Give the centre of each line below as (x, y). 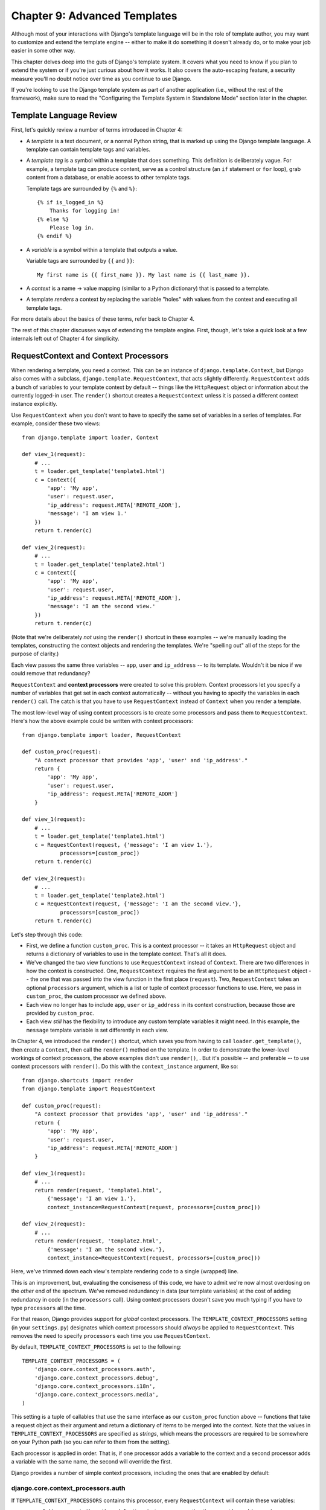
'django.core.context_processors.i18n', (95, 1386)
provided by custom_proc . (60, 1013)
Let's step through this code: (47, 934)
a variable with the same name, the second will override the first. (91, 1462)
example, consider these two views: (56, 423)
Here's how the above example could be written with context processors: (102, 721)
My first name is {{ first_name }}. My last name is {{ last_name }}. (144, 275)
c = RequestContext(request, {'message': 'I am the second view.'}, (138, 904)
